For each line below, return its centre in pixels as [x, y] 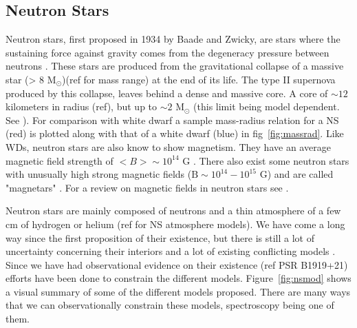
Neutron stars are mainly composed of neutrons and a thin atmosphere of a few [173, 211]
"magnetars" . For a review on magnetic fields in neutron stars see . [147, 187]
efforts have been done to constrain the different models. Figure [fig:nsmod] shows [178, 278]
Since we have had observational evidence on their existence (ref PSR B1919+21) [177, 264]
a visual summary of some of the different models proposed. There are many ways [178, 291]
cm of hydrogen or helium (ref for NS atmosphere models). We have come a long [175, 224]
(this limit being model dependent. [267, 106]
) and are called [300, 174]
